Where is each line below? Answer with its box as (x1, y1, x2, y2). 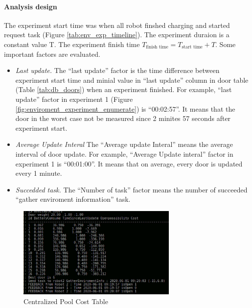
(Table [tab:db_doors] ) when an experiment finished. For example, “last (15, 84, 232, 95)
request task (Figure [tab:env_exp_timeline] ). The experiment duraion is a (4, 29, 229, 40)
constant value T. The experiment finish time (4, 39, 140, 49)
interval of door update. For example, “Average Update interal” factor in (15, 148, 233, 159)
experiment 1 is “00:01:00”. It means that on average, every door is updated (15, 158, 243, 168)
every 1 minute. (15, 168, 62, 178)
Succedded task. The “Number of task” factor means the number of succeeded (15, 184, 248, 194)
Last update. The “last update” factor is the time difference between (15, 65, 220, 75)
